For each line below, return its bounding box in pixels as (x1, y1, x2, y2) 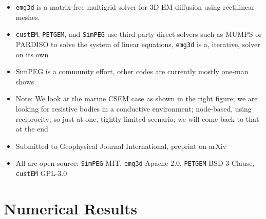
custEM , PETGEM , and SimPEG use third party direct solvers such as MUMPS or (15, 29, 262, 39)
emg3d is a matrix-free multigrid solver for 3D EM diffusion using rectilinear (15, 2, 255, 12)
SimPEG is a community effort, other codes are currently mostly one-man (15, 66, 249, 77)
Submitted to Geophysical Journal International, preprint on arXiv (15, 140, 226, 151)
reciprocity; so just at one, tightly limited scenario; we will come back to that (15, 113, 259, 124)
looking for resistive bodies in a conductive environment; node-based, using (15, 103, 252, 114)
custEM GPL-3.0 (15, 167, 67, 178)
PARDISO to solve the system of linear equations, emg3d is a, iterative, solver (15, 38, 260, 49)
